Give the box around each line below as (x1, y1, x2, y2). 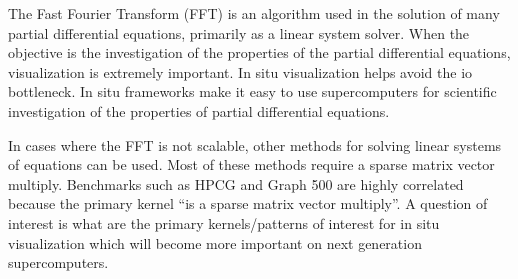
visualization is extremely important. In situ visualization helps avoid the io (8, 61, 473, 82)
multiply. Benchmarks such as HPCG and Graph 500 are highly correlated (8, 173, 464, 194)
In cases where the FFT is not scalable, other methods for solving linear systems (8, 134, 502, 155)
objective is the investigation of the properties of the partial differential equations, (8, 42, 511, 63)
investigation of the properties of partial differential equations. (8, 100, 390, 121)
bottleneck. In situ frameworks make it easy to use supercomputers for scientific (8, 81, 497, 102)
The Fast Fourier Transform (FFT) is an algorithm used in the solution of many (8, 3, 500, 23)
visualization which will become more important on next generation (8, 232, 422, 253)
